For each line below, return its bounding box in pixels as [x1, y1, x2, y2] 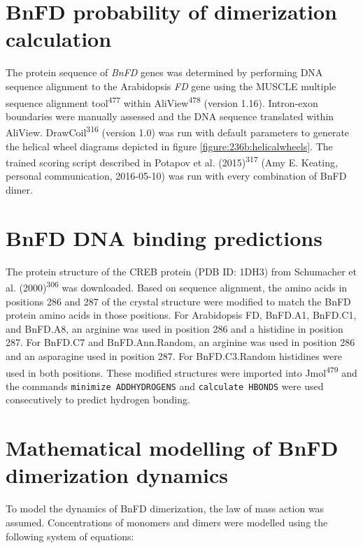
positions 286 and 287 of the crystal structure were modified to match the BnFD [6, 294, 351, 308]
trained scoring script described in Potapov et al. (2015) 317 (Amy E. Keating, [6, 153, 338, 169]
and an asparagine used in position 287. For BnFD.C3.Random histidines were [6, 348, 343, 363]
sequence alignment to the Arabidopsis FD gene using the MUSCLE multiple [6, 78, 336, 93]
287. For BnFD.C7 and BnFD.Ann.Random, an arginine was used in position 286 [6, 335, 355, 349]
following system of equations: [6, 528, 134, 543]
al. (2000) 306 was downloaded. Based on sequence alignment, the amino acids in [6, 278, 348, 294]
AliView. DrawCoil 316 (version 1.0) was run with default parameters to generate [6, 123, 350, 139]
